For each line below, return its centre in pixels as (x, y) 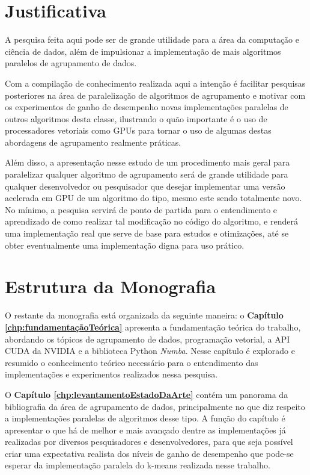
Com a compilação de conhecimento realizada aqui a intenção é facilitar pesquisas (155, 83)
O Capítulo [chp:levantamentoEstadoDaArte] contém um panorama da (147, 394)
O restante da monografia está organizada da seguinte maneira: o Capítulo (144, 315)
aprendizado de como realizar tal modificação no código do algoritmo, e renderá (151, 221)
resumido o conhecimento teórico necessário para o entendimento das (132, 362)
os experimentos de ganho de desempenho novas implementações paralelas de (147, 107)
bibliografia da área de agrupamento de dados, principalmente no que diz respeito (155, 406)
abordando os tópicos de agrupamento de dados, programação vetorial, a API (147, 339)
